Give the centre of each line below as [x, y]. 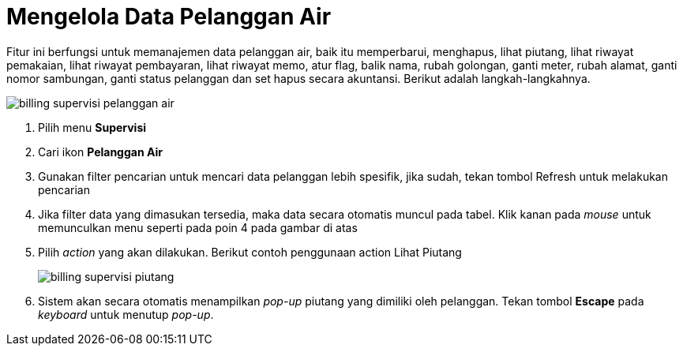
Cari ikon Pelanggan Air [100, 152]
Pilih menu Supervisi [92, 127]
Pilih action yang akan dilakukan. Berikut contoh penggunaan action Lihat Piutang [250, 252]
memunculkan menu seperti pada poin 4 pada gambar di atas [198, 227]
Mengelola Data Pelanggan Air [169, 17]
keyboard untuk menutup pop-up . [126, 314]
